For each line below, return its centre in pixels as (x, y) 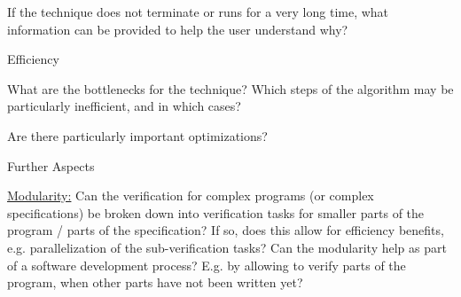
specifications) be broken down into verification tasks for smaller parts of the (216, 212)
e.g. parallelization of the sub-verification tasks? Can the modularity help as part (227, 247)
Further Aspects (51, 165)
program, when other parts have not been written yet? (155, 282)
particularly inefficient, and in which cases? (124, 106)
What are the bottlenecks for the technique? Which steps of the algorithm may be (230, 88)
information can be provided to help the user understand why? (178, 29)
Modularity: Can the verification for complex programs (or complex (191, 195)
